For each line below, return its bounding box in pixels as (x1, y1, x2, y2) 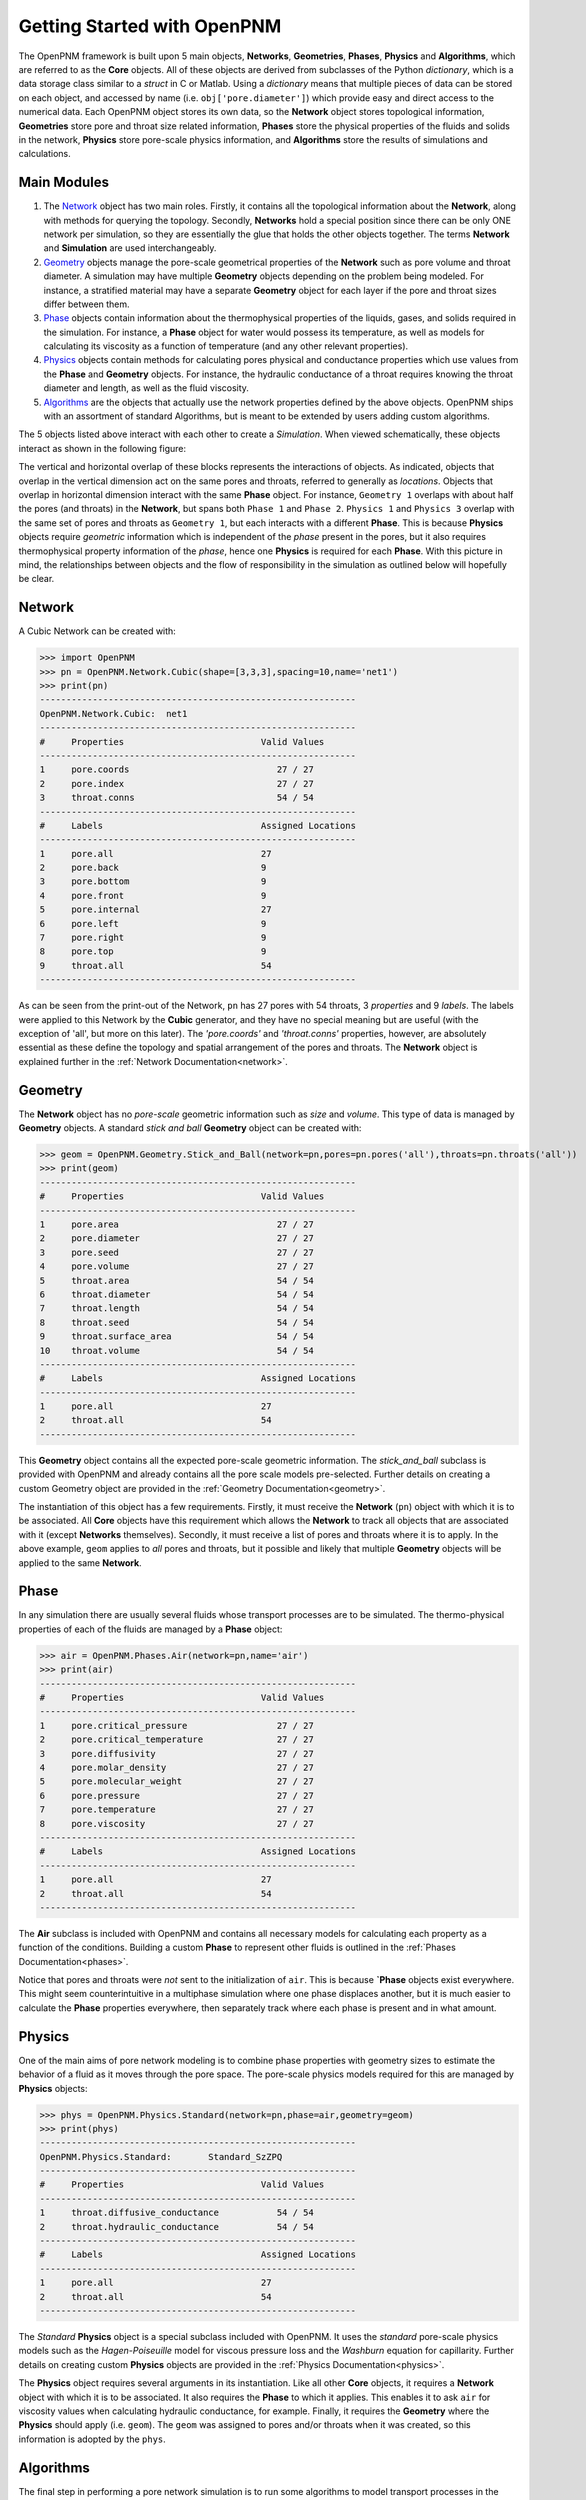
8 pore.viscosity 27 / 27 (39, 1818, 314, 1829)
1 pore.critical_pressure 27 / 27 (39, 1720, 314, 1731)
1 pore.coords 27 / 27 (39, 764, 314, 775)
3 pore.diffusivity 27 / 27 (39, 1748, 314, 1759)
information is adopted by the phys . (18, 2433, 167, 2445)
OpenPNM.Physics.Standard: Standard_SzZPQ (39, 2151, 283, 2162)
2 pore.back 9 (39, 862, 267, 874)
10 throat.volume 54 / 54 (39, 1345, 314, 1356)
